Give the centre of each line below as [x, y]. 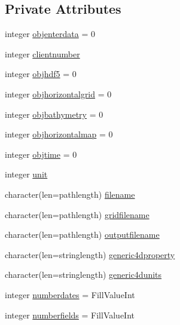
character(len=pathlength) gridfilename [77, 214]
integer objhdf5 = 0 [41, 74]
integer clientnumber [42, 53]
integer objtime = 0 [41, 154]
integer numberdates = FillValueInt [70, 294]
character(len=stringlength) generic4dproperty [90, 254]
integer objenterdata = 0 [50, 34]
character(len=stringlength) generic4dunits [83, 275]
